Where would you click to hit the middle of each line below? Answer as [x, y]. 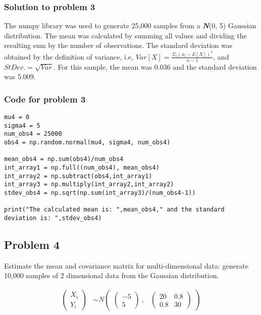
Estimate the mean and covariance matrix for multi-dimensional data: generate [126, 265]
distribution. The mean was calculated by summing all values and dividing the [125, 35]
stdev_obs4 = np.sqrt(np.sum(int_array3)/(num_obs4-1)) [100, 193]
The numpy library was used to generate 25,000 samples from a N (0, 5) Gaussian [130, 25]
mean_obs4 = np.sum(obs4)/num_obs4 [64, 159]
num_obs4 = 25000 [33, 134]
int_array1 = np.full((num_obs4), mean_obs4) [82, 168]
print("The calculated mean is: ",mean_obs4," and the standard [114, 210]
